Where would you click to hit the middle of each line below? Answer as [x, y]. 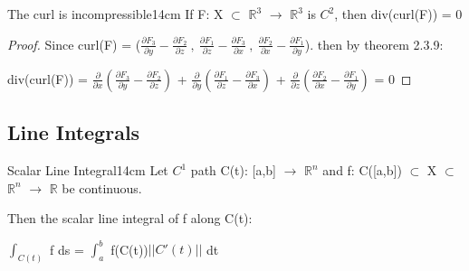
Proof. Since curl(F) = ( [74, 44]
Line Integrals [74, 132]
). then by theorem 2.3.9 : [374, 44]
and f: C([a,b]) [362, 170]
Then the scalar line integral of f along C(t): [130, 218]
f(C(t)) [129, 249]
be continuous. [102, 187]
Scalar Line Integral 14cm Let [88, 170]
